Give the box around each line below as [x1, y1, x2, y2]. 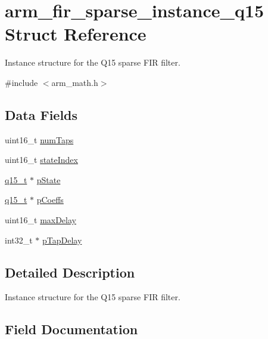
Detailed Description [5, 263, 135, 281]
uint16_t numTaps [5, 133, 74, 146]
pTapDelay [42, 233, 82, 246]
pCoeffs [36, 193, 64, 206]
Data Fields [5, 105, 78, 124]
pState [36, 173, 61, 186]
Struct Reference [5, 21, 147, 46]
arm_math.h [51, 76, 98, 88]
